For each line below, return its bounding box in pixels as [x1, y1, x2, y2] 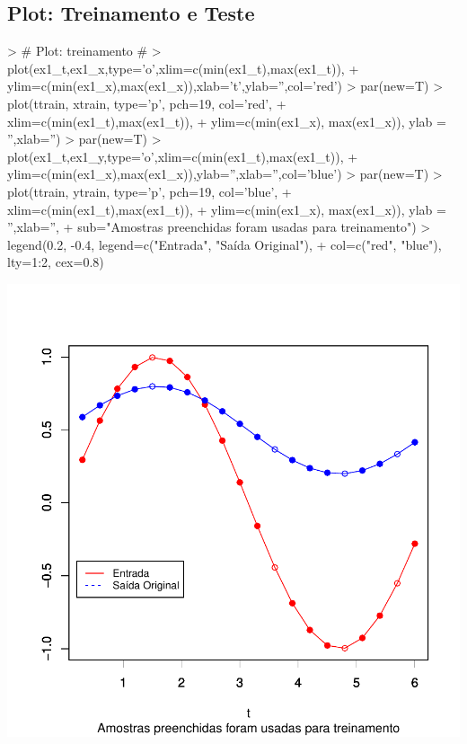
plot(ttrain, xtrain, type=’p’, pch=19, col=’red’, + [7, 93, 286, 112]
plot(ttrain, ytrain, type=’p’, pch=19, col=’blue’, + [7, 182, 292, 200]
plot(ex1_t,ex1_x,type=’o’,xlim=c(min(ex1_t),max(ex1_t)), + [7, 58, 359, 77]
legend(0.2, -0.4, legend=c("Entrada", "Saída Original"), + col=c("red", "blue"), [7, 235, 442, 253]
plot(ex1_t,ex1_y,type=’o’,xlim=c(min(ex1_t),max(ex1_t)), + [7, 146, 358, 165]
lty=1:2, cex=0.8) [7, 252, 104, 271]
